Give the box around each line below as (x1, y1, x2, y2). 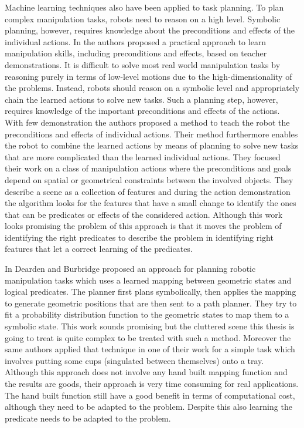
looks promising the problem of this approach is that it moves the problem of (5, 220, 282, 232)
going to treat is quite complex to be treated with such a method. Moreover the (5, 331, 291, 343)
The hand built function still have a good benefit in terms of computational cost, (5, 389, 295, 401)
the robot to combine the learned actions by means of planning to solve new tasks (5, 139, 299, 151)
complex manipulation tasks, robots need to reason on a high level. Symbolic (5, 12, 281, 25)
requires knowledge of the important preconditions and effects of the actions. (5, 105, 280, 117)
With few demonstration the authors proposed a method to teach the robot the (5, 116, 290, 128)
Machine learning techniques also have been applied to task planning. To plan (5, 1, 284, 13)
